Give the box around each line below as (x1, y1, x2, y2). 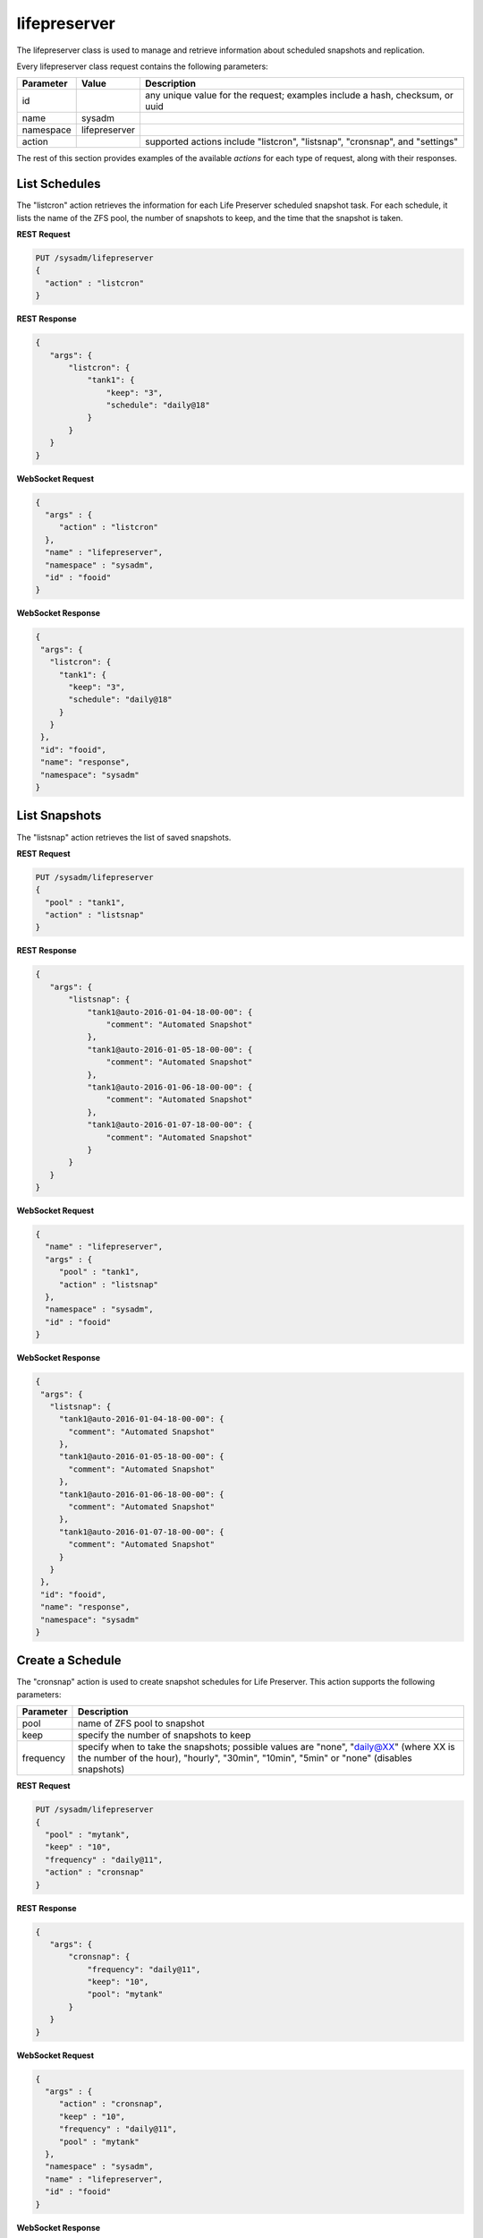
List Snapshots (16, 808, 102, 824)
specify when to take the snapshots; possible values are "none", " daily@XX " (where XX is (77, 1741, 455, 1754)
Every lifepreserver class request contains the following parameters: (16, 61, 268, 72)
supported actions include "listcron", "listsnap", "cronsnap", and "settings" (144, 135, 459, 148)
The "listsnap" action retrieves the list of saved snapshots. (16, 832, 232, 842)
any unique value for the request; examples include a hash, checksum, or (144, 90, 453, 102)
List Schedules (16, 176, 101, 192)
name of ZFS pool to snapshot (77, 1717, 205, 1730)
